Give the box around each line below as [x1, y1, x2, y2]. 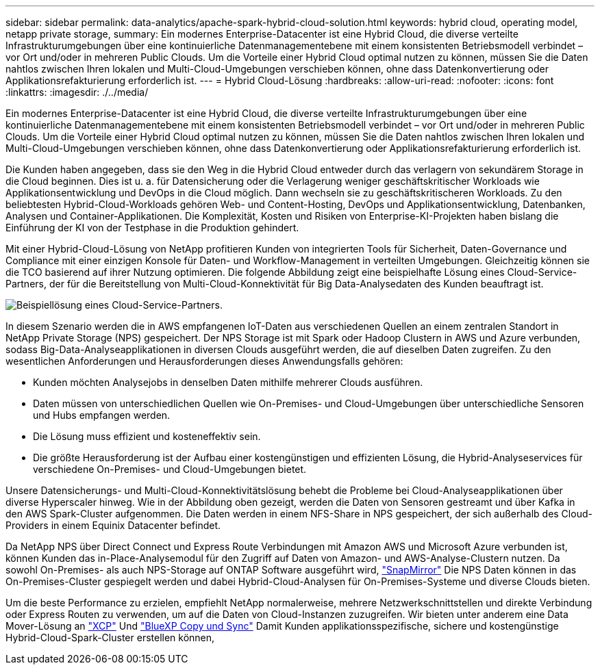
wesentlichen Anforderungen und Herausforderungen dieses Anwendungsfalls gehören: [5, 355, 403, 367]
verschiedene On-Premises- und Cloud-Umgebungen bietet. [33, 463, 307, 475]
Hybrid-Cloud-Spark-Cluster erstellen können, [5, 632, 215, 643]
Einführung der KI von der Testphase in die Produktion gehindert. [5, 222, 299, 233]
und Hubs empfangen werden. [33, 409, 171, 421]
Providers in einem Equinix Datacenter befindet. [5, 519, 221, 531]
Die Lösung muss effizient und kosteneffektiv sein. [33, 430, 261, 442]
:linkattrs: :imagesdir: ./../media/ [5, 86, 149, 98]
